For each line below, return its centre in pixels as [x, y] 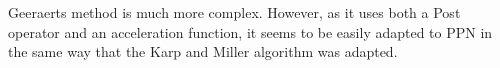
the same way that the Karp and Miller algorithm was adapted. [203, 51]
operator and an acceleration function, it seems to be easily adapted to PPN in [250, 31]
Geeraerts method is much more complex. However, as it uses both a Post [234, 12]
